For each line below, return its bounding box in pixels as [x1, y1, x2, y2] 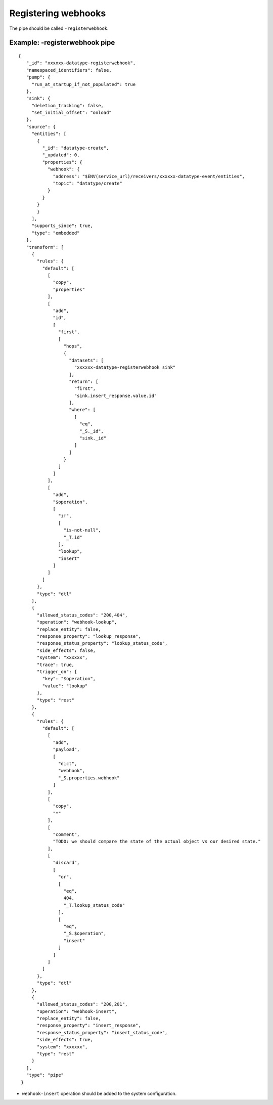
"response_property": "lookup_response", [37, 633, 141, 639]
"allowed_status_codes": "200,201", [37, 1001, 128, 1007]
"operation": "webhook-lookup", [37, 620, 117, 625]
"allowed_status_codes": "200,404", [37, 612, 128, 618]
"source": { [26, 124, 56, 129]
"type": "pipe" [26, 1072, 64, 1078]
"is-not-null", [63, 527, 101, 533]
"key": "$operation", [42, 676, 96, 682]
